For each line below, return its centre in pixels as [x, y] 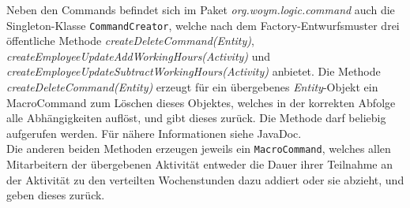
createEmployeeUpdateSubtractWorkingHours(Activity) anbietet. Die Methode [194, 71]
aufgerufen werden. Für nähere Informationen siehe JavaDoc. [154, 133]
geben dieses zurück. [56, 195]
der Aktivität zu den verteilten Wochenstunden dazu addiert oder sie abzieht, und [205, 179]
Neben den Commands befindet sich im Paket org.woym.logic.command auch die [201, 9]
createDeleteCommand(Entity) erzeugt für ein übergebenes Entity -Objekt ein [192, 87]
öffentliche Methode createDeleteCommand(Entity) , [130, 41]
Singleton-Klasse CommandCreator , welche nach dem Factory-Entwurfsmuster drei [203, 25]
